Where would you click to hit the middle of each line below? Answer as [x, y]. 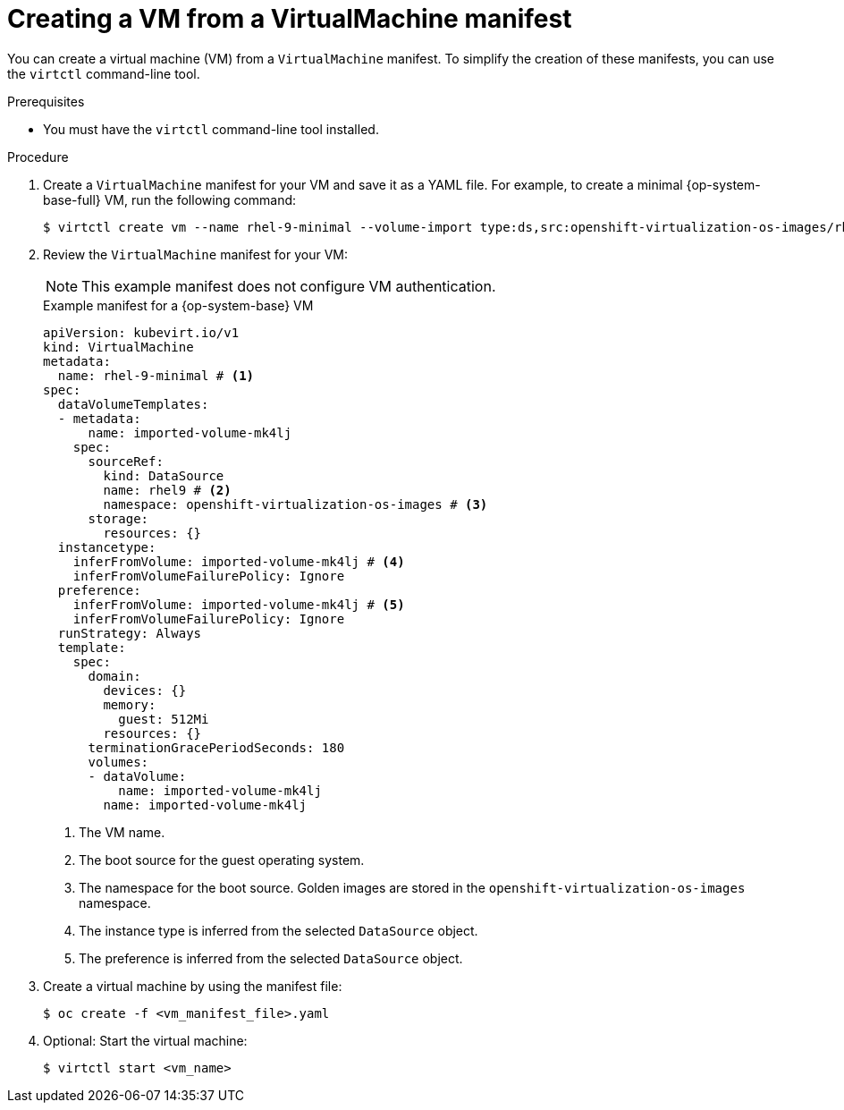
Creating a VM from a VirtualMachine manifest [290, 19]
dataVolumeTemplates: [133, 404]
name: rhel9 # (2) [167, 490]
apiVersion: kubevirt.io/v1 [141, 332]
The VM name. [122, 832]
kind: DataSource [164, 475]
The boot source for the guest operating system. [222, 860]
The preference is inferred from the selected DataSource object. [271, 958]
